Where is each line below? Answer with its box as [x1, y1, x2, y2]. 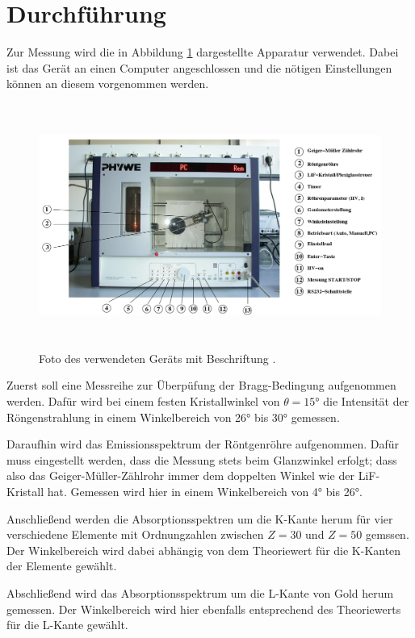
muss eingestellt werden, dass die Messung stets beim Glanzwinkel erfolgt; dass [6, 451, 397, 468]
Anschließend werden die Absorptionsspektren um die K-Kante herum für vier [6, 510, 393, 527]
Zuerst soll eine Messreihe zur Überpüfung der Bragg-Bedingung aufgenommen [6, 377, 396, 394]
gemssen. [365, 526, 409, 543]
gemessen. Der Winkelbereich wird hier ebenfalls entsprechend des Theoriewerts [6, 600, 401, 617]
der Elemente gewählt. [6, 557, 117, 574]
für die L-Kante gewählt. [6, 616, 128, 633]
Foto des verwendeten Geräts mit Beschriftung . [39, 349, 276, 366]
